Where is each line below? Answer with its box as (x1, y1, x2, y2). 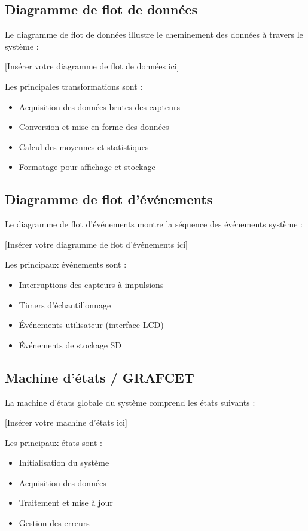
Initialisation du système (19, 456, 109, 469)
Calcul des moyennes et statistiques (19, 140, 149, 153)
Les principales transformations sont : (5, 80, 143, 92)
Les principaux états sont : (5, 436, 103, 448)
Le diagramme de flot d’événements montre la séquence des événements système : (5, 218, 303, 230)
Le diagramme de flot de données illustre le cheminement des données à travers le (5, 28, 303, 41)
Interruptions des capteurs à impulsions (19, 278, 164, 290)
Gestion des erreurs (19, 517, 90, 529)
